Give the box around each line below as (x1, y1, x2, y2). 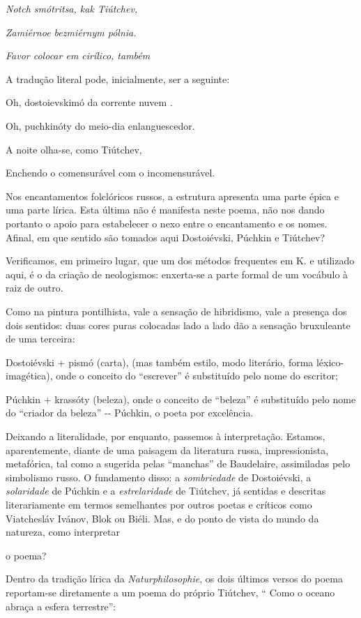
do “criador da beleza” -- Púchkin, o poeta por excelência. (6, 405, 254, 420)
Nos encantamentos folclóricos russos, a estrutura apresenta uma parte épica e (6, 188, 339, 203)
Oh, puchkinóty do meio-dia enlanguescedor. (6, 118, 195, 133)
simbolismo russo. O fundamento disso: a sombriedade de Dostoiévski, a (6, 469, 312, 484)
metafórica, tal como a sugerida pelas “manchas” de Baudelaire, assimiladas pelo (6, 456, 351, 471)
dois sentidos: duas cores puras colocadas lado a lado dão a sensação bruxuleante (6, 317, 351, 332)
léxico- (316, 354, 344, 369)
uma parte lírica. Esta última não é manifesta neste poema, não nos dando (6, 202, 325, 217)
